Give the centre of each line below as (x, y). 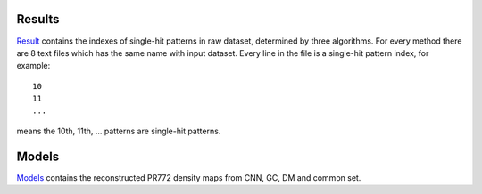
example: (33, 66)
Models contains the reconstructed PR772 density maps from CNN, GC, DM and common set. (189, 177)
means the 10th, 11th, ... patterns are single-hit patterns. (119, 131)
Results (38, 19)
